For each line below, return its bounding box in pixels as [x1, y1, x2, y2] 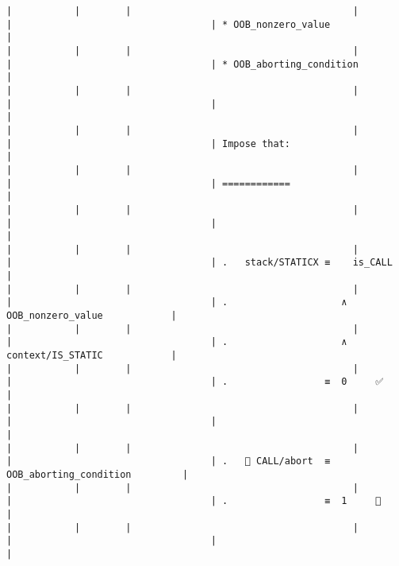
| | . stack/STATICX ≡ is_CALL [6, 257, 393, 269]
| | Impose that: [6, 138, 290, 149]
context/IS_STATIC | [6, 350, 177, 362]
